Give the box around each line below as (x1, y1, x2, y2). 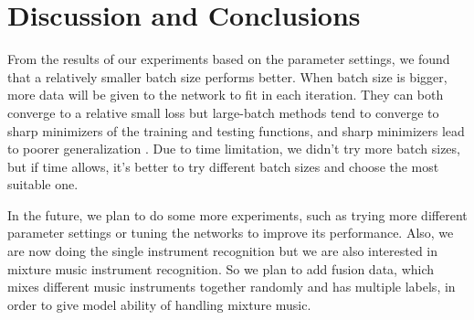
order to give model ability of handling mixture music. (7, 294, 311, 314)
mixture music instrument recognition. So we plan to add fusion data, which (7, 259, 435, 278)
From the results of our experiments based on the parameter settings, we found (7, 49, 450, 69)
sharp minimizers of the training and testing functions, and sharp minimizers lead (7, 121, 465, 140)
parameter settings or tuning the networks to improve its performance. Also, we (7, 223, 454, 242)
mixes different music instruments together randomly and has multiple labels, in (7, 277, 456, 296)
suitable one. (7, 175, 79, 194)
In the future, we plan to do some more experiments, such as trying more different (7, 205, 468, 224)
